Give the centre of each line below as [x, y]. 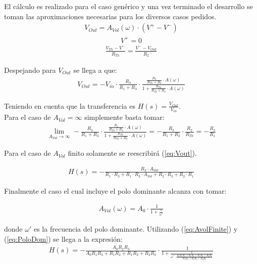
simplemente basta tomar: [124, 117]
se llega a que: [95, 70]
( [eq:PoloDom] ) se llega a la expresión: [63, 238]
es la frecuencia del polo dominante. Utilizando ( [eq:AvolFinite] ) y [136, 229]
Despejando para [30, 70]
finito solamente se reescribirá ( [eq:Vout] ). [132, 153]
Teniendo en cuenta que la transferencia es [70, 105]
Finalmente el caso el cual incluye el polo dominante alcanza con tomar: [115, 190]
